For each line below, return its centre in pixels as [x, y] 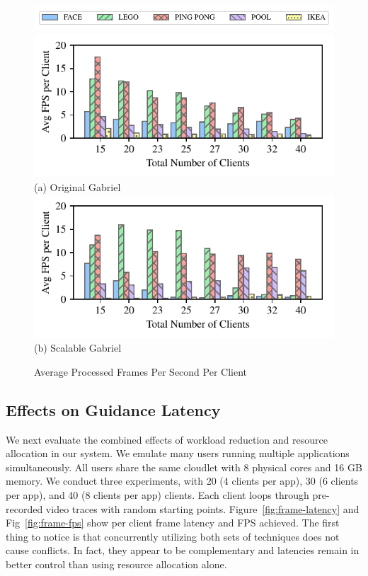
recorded [24, 508]
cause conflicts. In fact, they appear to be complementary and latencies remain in [183, 550]
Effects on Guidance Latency [113, 409]
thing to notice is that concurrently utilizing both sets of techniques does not [173, 536]
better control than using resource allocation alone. [116, 564]
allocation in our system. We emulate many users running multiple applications [178, 453]
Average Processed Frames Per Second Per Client [140, 371]
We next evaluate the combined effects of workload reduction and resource [167, 439]
